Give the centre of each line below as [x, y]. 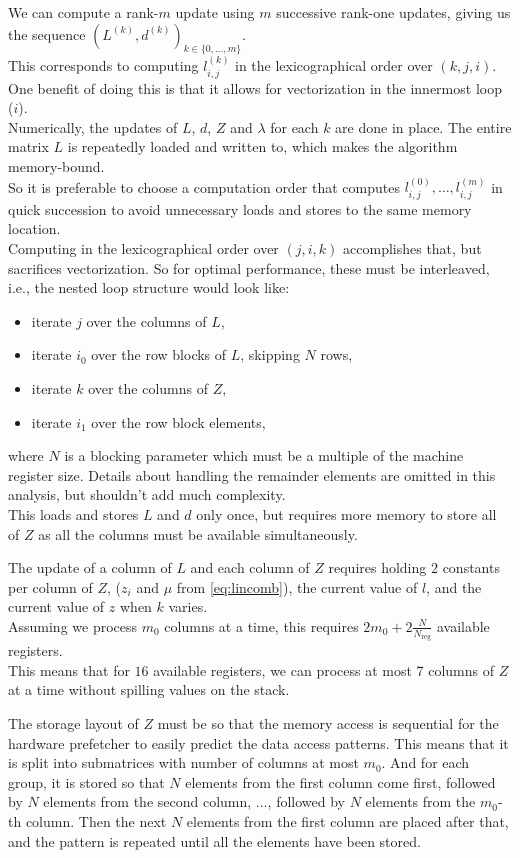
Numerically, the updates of [93, 126]
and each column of [250, 567]
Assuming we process [73, 625]
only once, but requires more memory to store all [346, 513]
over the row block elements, [178, 421]
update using [215, 12]
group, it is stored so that [86, 781]
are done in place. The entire [423, 126]
